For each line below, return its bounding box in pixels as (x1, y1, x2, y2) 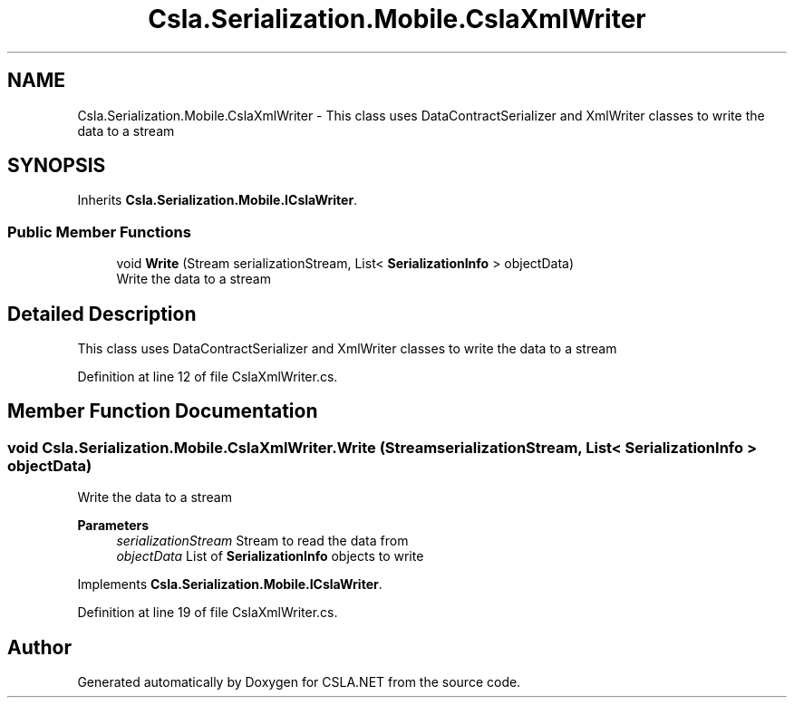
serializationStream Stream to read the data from (116, 533, 409, 549)
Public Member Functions (7, 222, 191, 241)
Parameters (77, 517, 150, 534)
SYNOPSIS (7, 154, 106, 178)
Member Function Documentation (7, 400, 318, 423)
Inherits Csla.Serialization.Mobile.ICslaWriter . (77, 192, 358, 208)
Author (7, 635, 72, 659)
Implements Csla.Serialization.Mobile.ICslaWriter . (77, 576, 382, 593)
